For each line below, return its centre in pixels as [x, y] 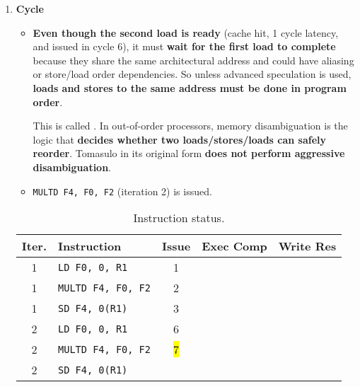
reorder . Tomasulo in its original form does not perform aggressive [189, 153]
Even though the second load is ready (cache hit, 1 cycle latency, [186, 32]
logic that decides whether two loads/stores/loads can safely [180, 139]
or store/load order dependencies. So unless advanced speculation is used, [192, 74]
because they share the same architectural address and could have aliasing [193, 60]
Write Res [307, 246]
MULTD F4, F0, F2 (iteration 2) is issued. [122, 191]
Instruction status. [179, 218]
